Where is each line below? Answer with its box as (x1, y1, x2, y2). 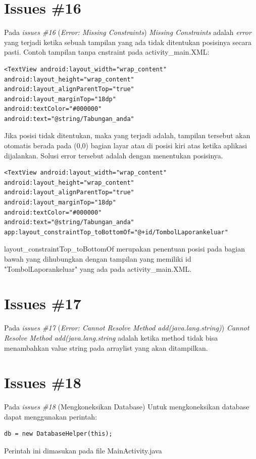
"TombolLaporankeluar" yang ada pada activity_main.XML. (4, 263, 192, 274)
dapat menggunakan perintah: (4, 411, 97, 422)
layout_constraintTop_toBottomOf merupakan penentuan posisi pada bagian (4, 243, 245, 254)
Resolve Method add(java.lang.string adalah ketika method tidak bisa (4, 332, 218, 343)
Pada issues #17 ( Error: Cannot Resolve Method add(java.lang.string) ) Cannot (4, 322, 249, 333)
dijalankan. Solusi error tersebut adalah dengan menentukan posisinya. (4, 150, 223, 160)
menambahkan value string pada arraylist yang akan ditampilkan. (4, 342, 208, 353)
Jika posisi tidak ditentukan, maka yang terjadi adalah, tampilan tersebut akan (4, 130, 250, 141)
